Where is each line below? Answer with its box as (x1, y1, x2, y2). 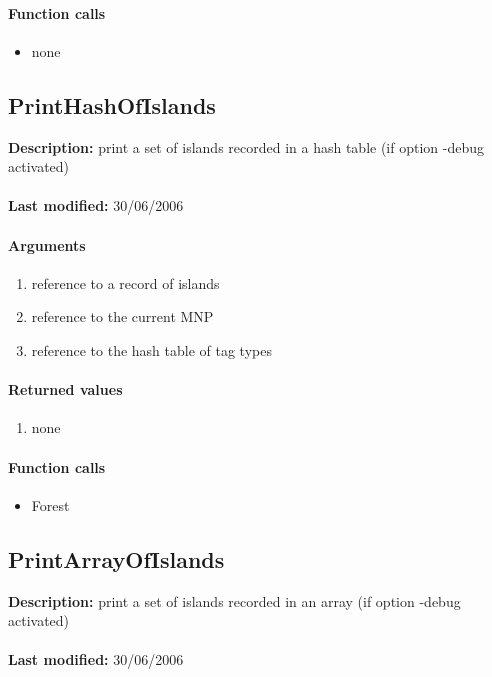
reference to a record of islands (31, 272, 220, 293)
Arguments (8, 234, 86, 255)
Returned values (8, 379, 123, 400)
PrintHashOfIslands (8, 89, 216, 120)
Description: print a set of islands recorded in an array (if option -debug (8, 590, 461, 611)
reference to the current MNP (31, 306, 214, 327)
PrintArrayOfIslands (8, 543, 225, 574)
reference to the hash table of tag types (31, 339, 272, 360)
